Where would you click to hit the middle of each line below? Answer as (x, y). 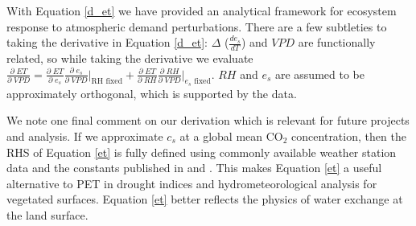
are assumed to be (319, 74)
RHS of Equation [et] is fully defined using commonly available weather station (202, 152)
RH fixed (107, 82)
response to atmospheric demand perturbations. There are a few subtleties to (197, 26)
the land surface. (47, 214)
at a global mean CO (231, 136)
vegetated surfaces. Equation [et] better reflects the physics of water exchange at (205, 199)
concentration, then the (349, 136)
